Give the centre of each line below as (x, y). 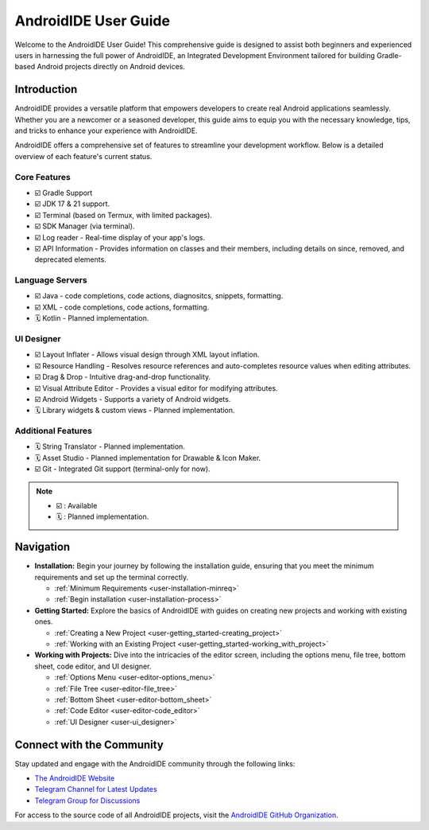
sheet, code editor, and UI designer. (93, 666)
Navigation (43, 547)
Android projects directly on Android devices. (111, 67)
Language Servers (51, 280)
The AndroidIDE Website (75, 778)
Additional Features (54, 431)
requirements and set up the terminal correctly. (112, 577)
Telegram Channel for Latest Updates (96, 789)
